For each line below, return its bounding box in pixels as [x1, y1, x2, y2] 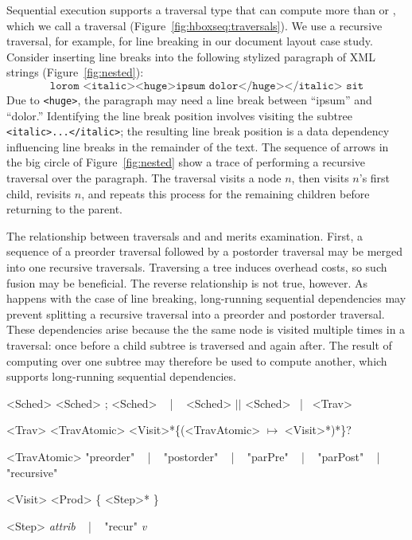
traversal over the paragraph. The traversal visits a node [6, 170, 282, 186]
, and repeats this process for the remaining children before [81, 185, 370, 202]
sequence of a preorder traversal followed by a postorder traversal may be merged [6, 243, 403, 260]
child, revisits [6, 185, 72, 202]
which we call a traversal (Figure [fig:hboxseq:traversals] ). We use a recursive [6, 17, 383, 33]
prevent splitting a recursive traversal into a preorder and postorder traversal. [6, 305, 385, 322]
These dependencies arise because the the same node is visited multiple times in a [6, 321, 406, 338]
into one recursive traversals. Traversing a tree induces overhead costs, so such [6, 259, 387, 276]
